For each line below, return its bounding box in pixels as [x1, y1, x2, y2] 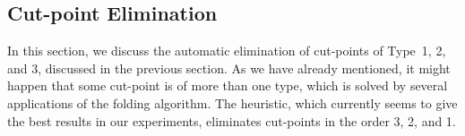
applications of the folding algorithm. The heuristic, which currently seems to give [7, 93, 458, 112]
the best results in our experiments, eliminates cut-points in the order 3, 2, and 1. [7, 111, 456, 130]
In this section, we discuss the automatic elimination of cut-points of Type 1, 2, [7, 41, 446, 60]
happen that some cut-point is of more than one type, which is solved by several [7, 76, 448, 95]
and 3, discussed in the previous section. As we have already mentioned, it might [7, 58, 451, 77]
